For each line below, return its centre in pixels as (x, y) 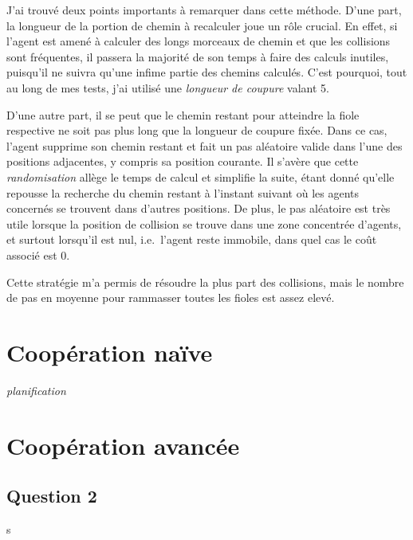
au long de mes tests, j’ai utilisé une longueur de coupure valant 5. (168, 87)
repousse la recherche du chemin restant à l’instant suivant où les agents (183, 192)
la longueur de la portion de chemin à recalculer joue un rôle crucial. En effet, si (202, 25)
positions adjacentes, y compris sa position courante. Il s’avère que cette (183, 161)
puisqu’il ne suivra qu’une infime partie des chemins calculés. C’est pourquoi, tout (207, 72)
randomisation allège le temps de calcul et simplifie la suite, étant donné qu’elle (201, 176)
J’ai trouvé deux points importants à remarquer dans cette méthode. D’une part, (204, 10)
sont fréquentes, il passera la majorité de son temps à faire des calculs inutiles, (198, 56)
